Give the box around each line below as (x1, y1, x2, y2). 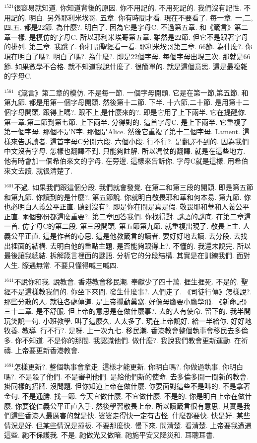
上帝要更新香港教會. (15, 345, 80, 355)
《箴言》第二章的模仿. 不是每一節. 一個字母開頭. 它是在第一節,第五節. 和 (14, 87, 249, 97)
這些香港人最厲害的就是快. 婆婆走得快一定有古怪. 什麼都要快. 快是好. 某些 (10, 410, 251, 421)
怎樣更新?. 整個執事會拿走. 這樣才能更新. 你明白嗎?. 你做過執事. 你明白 (14, 361, 244, 372)
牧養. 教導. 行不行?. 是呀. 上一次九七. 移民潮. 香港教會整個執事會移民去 (4, 325, 234, 336)
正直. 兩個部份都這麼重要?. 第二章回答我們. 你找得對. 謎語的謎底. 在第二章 (4, 211, 244, 221)
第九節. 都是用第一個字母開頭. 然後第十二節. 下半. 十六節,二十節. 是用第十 (4, 97, 243, 107)
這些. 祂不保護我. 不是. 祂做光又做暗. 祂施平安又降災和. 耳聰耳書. (4, 430, 215, 440)
